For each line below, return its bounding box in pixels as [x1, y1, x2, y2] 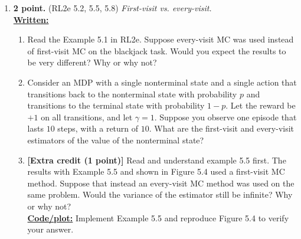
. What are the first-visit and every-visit [149, 122, 295, 135]
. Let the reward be [225, 99, 296, 112]
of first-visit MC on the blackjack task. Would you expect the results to [27, 44, 286, 57]
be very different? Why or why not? [27, 56, 157, 68]
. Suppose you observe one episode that [154, 110, 297, 123]
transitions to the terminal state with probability [27, 99, 205, 112]
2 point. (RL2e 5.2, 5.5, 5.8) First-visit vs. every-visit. [13, 2, 212, 14]
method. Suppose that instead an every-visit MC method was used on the [27, 176, 295, 189]
